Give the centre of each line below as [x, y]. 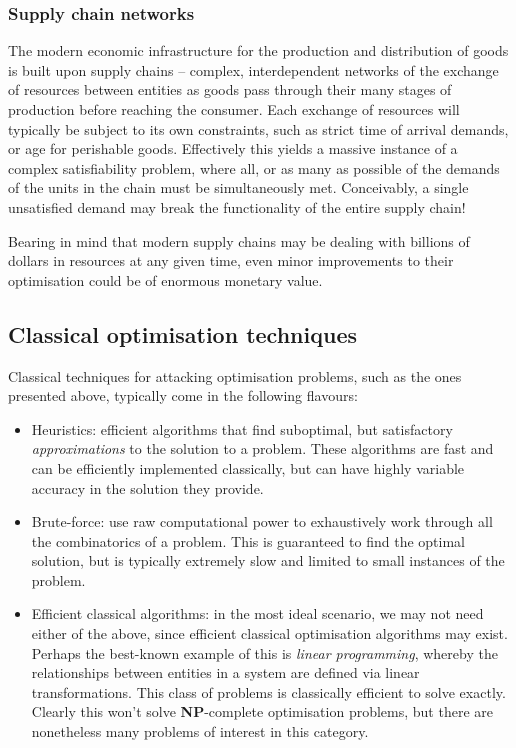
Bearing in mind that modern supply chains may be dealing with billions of [239, 240]
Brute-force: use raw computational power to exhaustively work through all [262, 521]
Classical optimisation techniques [182, 333]
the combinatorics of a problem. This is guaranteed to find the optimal [248, 540]
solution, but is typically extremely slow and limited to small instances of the [268, 560]
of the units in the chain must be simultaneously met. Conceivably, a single [238, 187]
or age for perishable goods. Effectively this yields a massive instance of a [233, 148]
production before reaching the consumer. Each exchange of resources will [234, 109]
